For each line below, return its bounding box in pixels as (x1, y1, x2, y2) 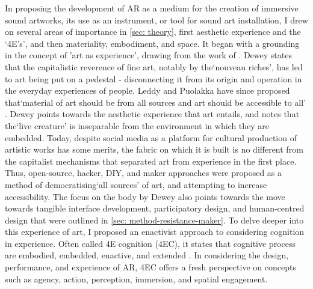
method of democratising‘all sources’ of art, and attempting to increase (5, 178, 267, 190)
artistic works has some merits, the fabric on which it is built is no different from (5, 143, 303, 156)
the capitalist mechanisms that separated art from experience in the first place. (5, 154, 297, 167)
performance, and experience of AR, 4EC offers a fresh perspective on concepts (5, 261, 296, 273)
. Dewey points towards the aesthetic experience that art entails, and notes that (5, 108, 300, 120)
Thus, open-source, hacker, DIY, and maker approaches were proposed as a (5, 166, 282, 179)
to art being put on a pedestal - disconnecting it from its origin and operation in (5, 72, 302, 85)
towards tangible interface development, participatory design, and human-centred (5, 202, 305, 214)
